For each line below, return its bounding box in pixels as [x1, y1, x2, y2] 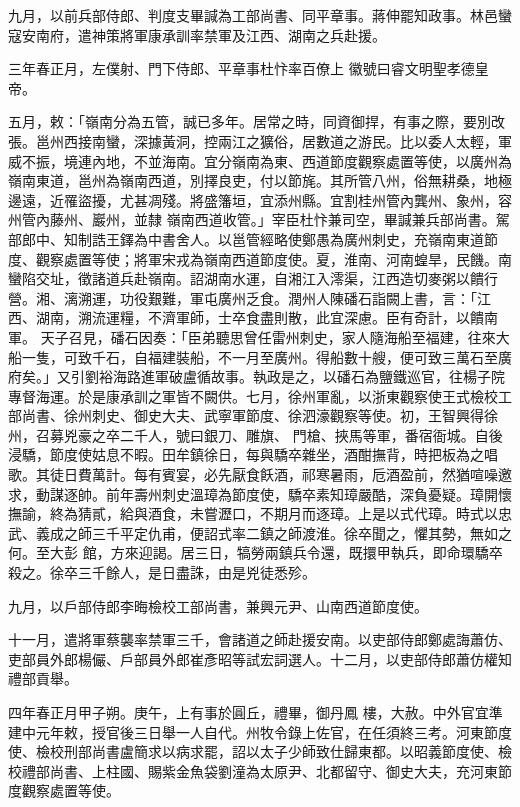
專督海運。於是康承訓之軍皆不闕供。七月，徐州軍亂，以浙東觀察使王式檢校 [8, 385, 498, 406]
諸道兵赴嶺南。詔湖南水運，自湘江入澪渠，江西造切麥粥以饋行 [91, 268, 498, 289]
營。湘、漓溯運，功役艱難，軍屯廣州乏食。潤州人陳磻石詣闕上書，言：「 [8, 287, 477, 308]
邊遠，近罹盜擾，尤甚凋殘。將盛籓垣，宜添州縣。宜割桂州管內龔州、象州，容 [8, 189, 512, 210]
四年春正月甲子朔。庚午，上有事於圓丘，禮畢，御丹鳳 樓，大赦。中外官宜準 [8, 702, 503, 722]
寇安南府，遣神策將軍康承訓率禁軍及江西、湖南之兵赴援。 [8, 24, 386, 45]
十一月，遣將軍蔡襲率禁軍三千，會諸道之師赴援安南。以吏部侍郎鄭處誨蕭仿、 [8, 629, 512, 650]
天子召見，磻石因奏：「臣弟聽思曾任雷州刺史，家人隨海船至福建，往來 [40, 326, 496, 347]
